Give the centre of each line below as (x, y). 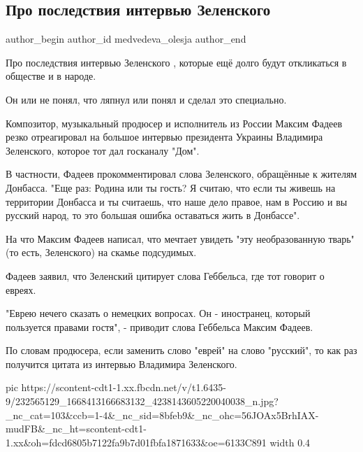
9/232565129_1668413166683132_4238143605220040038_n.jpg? (142, 401)
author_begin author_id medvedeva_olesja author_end (126, 39)
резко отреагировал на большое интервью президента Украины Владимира (164, 137)
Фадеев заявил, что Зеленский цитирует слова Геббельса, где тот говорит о (165, 275)
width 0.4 (290, 442)
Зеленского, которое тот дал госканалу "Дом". (103, 150)
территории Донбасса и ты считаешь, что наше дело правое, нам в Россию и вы (177, 201)
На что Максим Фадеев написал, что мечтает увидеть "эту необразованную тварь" (180, 238)
